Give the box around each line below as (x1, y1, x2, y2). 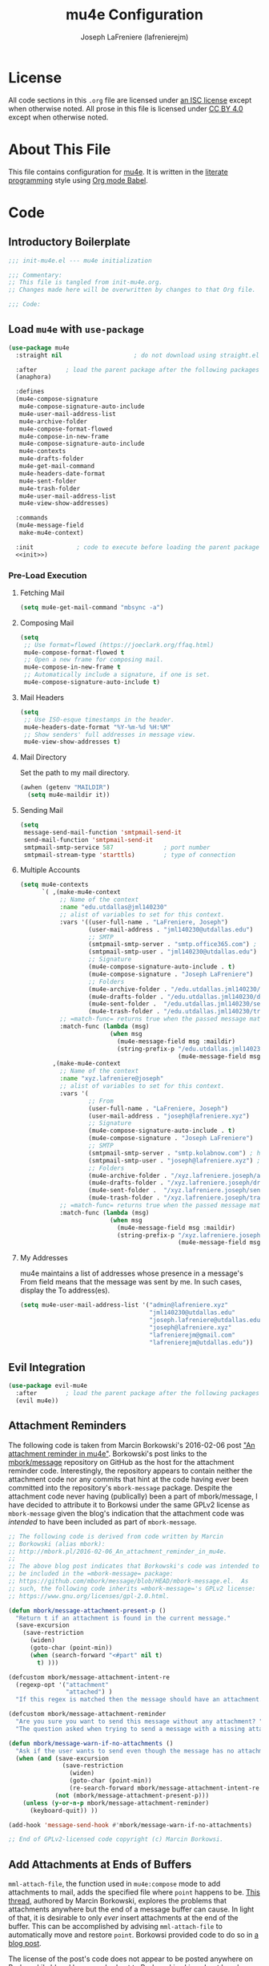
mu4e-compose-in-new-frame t (23, 663, 122, 671)
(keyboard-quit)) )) (29, 1806, 98, 1814)
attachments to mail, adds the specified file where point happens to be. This (8, 1887, 260, 1897)
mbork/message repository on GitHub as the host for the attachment (8, 1457, 235, 1466)
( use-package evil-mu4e (8, 1381, 88, 1390)
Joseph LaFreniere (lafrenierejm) (80, 32, 189, 42)
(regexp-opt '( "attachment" (15, 1681, 110, 1689)
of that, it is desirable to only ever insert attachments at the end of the (8, 1913, 239, 1923)
